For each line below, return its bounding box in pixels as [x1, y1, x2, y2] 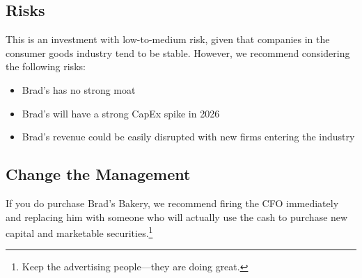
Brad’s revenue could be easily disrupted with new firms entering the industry [22, 129, 355, 144]
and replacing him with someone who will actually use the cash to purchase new [6, 209, 348, 224]
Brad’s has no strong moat [22, 82, 136, 97]
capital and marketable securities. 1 [6, 224, 153, 240]
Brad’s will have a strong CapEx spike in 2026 [22, 106, 220, 120]
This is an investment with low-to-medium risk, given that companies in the [6, 32, 330, 47]
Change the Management [6, 163, 191, 185]
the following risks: [6, 59, 86, 74]
